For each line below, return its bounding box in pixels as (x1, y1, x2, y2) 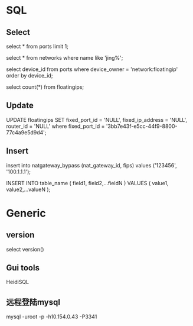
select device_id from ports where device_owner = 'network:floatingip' (6, 66, 178, 73)
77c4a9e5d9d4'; (6, 128, 47, 136)
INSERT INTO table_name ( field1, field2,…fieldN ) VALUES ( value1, (6, 179, 169, 186)
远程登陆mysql (6, 297, 61, 307)
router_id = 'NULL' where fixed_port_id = (6, 122, 105, 130)
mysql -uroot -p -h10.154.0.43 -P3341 (6, 313, 97, 320)
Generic (6, 206, 46, 220)
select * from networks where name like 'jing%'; (6, 54, 123, 61)
